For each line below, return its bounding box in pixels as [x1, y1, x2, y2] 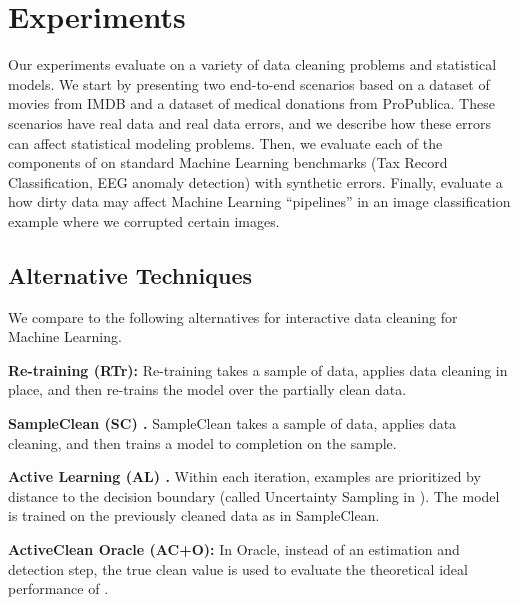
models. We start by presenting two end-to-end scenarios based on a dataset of [8, 73, 490, 94]
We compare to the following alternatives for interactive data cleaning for [8, 306, 458, 327]
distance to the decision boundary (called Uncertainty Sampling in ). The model [8, 485, 500, 506]
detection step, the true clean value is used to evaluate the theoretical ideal [8, 558, 468, 579]
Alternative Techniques [8, 259, 252, 290]
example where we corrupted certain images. [8, 210, 280, 231]
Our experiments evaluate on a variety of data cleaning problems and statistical [8, 54, 497, 75]
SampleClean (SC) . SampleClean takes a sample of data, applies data [8, 413, 457, 434]
